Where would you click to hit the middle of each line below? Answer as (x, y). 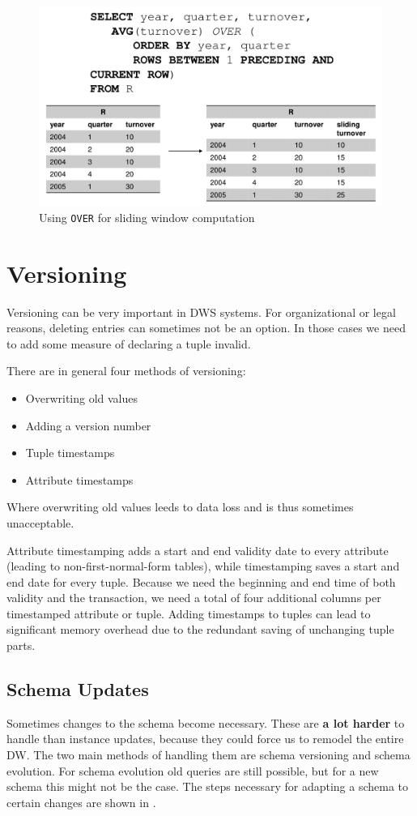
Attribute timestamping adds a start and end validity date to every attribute (198, 550)
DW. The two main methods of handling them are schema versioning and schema (208, 755)
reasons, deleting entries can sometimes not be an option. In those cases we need (206, 328)
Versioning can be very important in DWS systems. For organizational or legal (201, 312)
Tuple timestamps (70, 453)
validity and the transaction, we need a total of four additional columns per (194, 598)
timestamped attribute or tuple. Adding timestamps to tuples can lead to (189, 613)
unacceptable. (40, 522)
